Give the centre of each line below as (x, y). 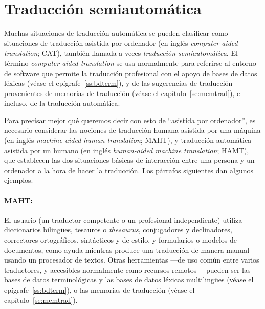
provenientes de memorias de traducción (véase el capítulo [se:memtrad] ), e (122, 93)
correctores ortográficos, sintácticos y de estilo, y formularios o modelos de (120, 240)
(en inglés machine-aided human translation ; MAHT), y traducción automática (128, 140)
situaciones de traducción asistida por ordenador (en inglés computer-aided (121, 43)
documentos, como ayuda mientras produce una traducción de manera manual (127, 249)
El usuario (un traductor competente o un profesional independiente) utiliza (123, 219)
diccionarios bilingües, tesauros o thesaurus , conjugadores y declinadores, (118, 230)
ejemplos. (19, 180)
